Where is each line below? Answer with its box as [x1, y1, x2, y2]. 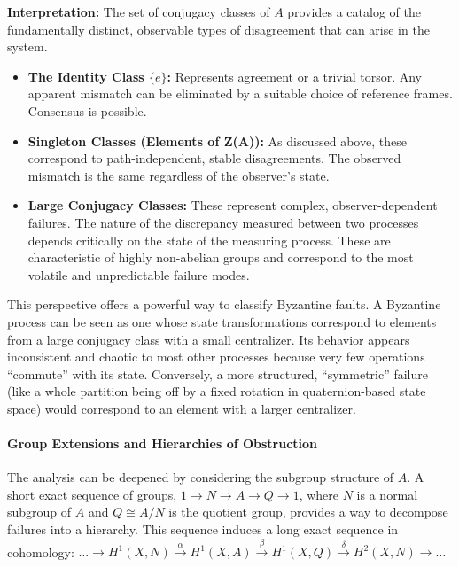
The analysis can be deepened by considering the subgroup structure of [7, 468, 394, 486]
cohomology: [7, 542, 74, 561]
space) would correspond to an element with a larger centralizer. [7, 399, 356, 417]
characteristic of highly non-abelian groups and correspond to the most [27, 248, 414, 267]
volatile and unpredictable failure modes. [27, 265, 250, 283]
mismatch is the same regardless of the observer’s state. [27, 166, 330, 184]
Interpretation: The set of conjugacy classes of [7, 3, 270, 20]
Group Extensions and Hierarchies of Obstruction [7, 434, 318, 453]
